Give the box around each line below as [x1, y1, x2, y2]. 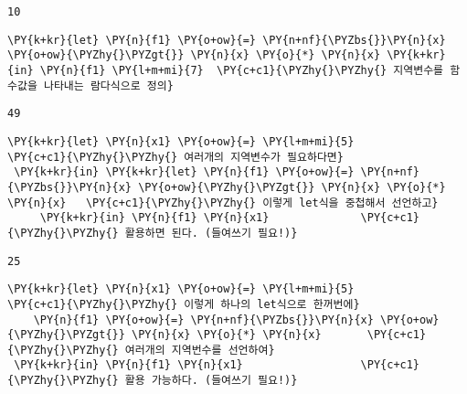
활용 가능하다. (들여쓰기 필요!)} [124, 374, 298, 388]
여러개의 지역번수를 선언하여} [124, 343, 275, 357]
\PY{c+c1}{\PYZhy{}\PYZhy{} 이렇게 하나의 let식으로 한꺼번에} [7, 297, 360, 311]
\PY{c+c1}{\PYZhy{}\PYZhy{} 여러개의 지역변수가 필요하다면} [7, 150, 344, 164]
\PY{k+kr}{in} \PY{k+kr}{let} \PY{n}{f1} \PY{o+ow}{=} [14, 165, 355, 179]
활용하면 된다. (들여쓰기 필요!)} [124, 226, 298, 240]
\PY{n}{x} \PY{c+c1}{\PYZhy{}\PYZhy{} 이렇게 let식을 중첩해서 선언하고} [7, 196, 439, 209]
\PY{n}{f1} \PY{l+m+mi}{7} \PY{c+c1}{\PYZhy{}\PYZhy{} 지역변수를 [39, 63, 444, 77]
